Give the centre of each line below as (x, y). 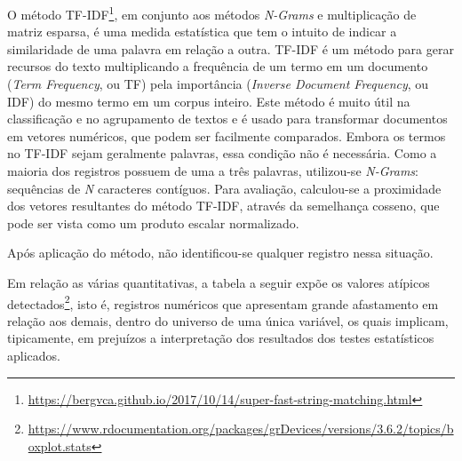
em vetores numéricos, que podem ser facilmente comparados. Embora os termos (227, 135)
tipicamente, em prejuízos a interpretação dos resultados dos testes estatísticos (221, 338)
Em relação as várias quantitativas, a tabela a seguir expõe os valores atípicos (219, 282)
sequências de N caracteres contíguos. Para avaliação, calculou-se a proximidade (224, 188)
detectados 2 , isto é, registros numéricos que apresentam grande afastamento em (223, 302)
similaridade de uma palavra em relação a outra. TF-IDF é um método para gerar (231, 48)
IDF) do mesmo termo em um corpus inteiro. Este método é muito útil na (209, 101)
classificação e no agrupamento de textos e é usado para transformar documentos (227, 119)
